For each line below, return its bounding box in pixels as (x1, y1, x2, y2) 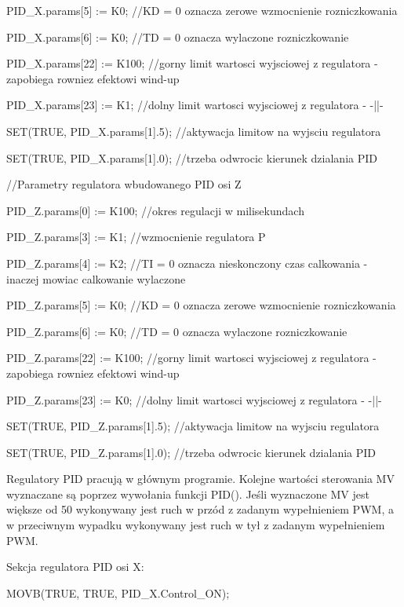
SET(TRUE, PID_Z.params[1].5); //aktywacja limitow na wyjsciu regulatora (6, 418, 380, 434)
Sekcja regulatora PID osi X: (6, 558, 144, 575)
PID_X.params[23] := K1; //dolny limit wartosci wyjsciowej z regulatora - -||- (6, 97, 384, 113)
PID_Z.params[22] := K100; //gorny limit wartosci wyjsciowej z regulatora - (6, 349, 377, 366)
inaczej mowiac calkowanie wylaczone (6, 270, 186, 287)
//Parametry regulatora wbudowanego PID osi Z (6, 176, 242, 192)
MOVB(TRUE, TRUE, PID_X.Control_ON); (6, 584, 230, 601)
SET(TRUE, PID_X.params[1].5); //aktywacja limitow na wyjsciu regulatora (6, 122, 381, 139)
